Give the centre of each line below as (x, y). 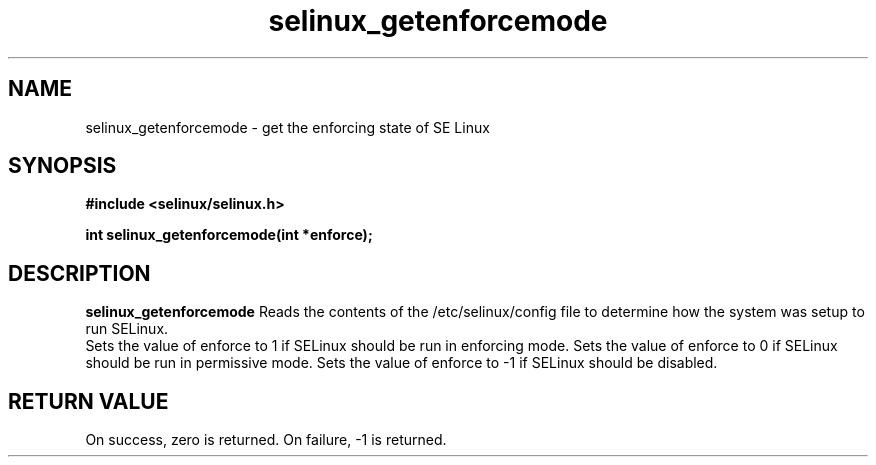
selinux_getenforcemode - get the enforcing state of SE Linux (287, 127)
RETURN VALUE (88, 401)
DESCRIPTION (79, 273)
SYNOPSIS (62, 166)
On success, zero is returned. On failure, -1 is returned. (266, 440)
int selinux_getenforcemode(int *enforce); (229, 235)
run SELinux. (127, 329)
